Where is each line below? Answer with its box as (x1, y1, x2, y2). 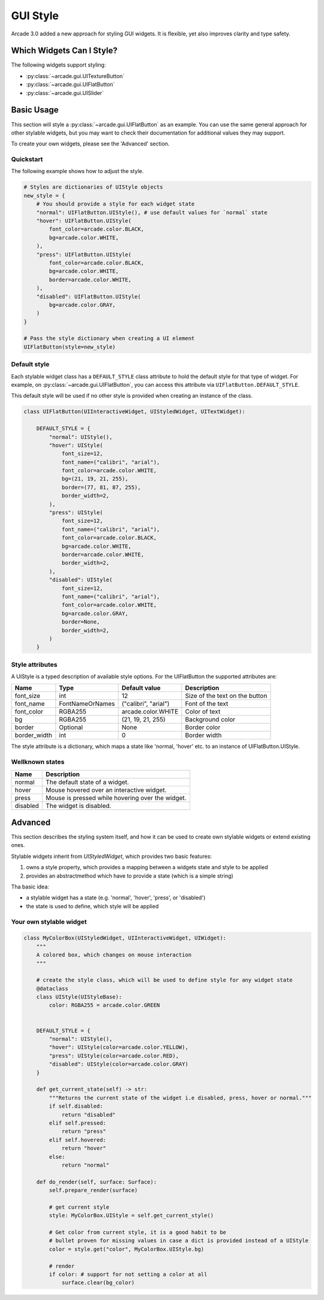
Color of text (185, 708, 221, 716)
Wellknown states (11, 758, 65, 766)
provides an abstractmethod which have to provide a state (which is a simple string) (26, 872, 233, 879)
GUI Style (11, 9, 59, 22)
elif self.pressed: (49, 1119, 106, 1126)
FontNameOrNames (59, 700, 115, 708)
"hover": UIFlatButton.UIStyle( (36, 217, 132, 224)
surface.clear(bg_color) (61, 1280, 135, 1286)
